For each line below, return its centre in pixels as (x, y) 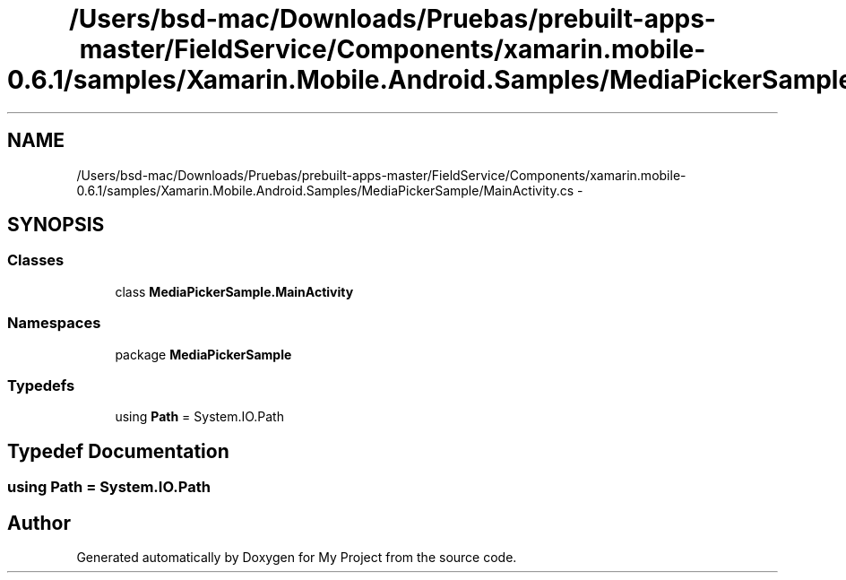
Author (39, 523)
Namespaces (54, 323)
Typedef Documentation (118, 451)
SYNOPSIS (56, 225)
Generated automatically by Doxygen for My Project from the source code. (297, 557)
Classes (36, 260)
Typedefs (41, 385)
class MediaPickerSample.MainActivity (234, 291)
